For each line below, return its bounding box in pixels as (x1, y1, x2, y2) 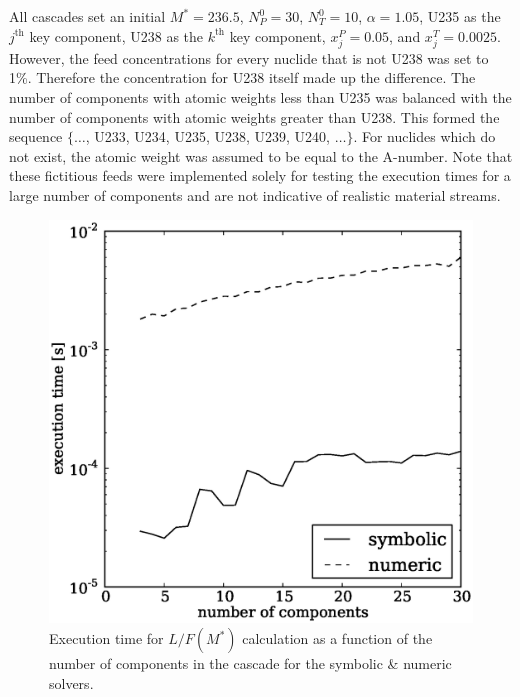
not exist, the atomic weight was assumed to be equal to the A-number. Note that (9, 145, 513, 166)
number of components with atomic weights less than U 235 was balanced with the (9, 86, 512, 107)
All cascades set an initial (9, 6, 166, 26)
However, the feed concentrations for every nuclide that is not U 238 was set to (9, 47, 489, 68)
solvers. (49, 672, 94, 693)
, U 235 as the (419, 6, 501, 26)
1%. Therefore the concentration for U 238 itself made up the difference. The (9, 67, 476, 88)
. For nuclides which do (353, 126, 496, 147)
